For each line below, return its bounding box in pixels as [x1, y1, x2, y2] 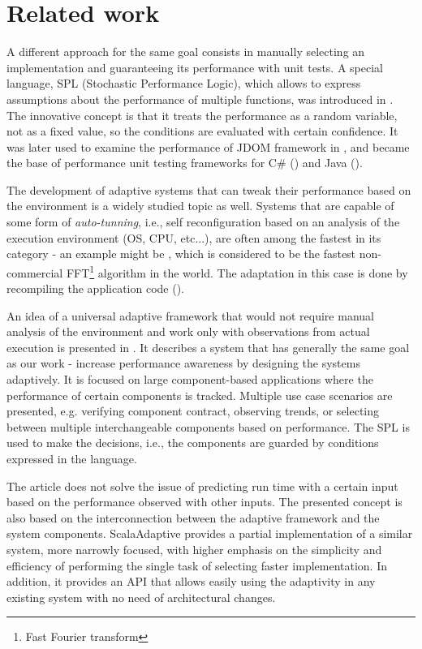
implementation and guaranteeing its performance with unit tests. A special [6, 58, 383, 75]
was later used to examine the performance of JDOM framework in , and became [6, 138, 410, 155]
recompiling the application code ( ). [6, 280, 185, 297]
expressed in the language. [6, 450, 137, 467]
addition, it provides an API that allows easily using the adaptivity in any [6, 573, 376, 590]
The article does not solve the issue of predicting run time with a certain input [6, 477, 398, 494]
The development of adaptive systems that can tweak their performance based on [6, 181, 411, 198]
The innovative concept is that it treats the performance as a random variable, [6, 106, 398, 123]
